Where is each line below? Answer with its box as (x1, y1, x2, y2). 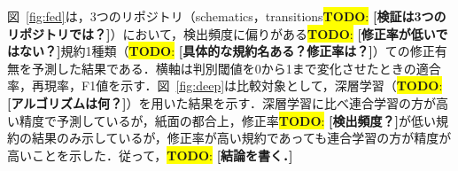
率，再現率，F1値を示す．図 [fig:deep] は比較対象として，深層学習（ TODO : (7, 76, 443, 95)
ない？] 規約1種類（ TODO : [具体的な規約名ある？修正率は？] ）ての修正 (19, 42, 435, 60)
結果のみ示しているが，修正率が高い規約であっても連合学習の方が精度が (31, 128, 452, 147)
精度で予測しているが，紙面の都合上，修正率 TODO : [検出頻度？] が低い (19, 111, 437, 129)
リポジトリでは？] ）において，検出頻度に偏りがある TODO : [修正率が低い (7, 24, 436, 43)
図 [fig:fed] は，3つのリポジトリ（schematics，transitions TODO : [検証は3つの (7, 7, 446, 25)
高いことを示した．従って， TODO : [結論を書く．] (7, 145, 293, 164)
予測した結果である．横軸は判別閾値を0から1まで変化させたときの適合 (31, 58, 441, 77)
